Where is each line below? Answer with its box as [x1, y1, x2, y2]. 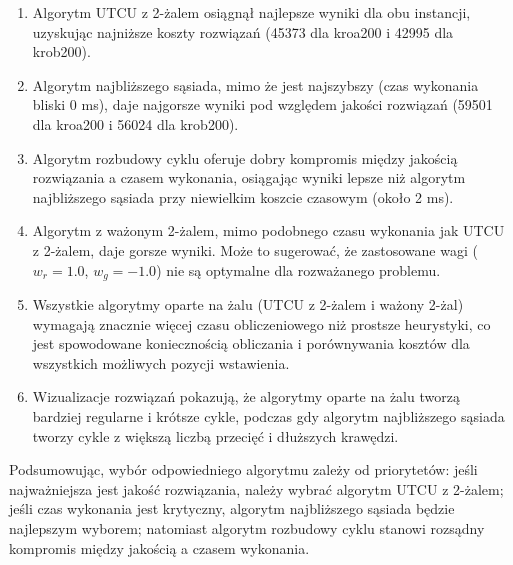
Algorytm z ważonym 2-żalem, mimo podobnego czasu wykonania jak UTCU [32, 220, 505, 241]
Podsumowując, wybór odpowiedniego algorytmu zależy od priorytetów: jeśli [9, 459, 478, 480]
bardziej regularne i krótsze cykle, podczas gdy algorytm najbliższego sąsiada [32, 405, 505, 426]
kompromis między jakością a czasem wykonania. [9, 537, 310, 558]
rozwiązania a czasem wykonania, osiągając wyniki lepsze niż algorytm [32, 167, 466, 188]
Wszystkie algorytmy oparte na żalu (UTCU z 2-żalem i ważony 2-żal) [32, 293, 464, 314]
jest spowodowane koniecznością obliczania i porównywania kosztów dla [32, 333, 470, 354]
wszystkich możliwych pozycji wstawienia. [32, 352, 290, 373]
